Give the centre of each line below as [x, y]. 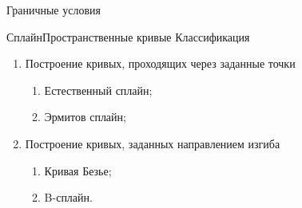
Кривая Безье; [78, 170]
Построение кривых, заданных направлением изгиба [153, 143]
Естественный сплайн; [98, 90]
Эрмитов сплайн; [85, 117]
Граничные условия [54, 10]
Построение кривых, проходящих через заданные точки [160, 63]
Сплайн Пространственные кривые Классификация [128, 36]
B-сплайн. [68, 197]
